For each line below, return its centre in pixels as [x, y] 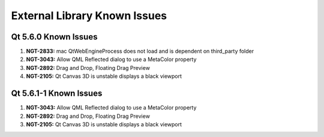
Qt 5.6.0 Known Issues [54, 37]
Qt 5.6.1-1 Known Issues [57, 94]
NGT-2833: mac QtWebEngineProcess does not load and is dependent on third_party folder [140, 51]
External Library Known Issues [89, 16]
